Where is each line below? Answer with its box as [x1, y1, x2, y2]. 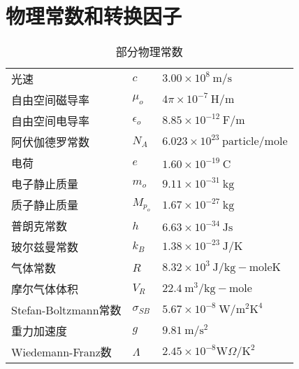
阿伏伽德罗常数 [11, 134, 90, 151]
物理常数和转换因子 [6, 1, 182, 30]
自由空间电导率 [11, 113, 90, 130]
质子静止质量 [11, 197, 79, 214]
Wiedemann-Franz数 [11, 344, 112, 361]
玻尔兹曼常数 [11, 239, 79, 256]
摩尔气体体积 [11, 281, 79, 298]
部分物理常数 [115, 43, 183, 60]
